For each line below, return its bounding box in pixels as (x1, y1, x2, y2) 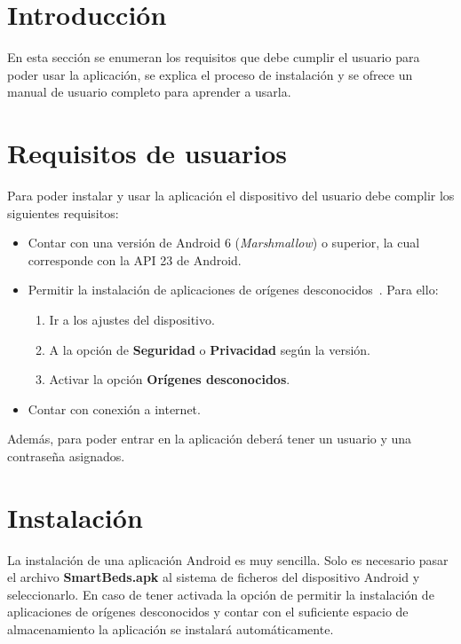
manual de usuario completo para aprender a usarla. (7, 82, 291, 101)
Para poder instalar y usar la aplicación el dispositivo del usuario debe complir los (7, 186, 455, 205)
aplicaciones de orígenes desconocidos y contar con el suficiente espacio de (7, 602, 409, 621)
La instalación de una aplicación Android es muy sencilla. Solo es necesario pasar (7, 550, 449, 569)
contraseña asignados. (7, 446, 125, 465)
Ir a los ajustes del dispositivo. (49, 310, 215, 328)
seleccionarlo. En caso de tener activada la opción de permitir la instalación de (7, 585, 434, 603)
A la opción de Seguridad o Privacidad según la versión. (49, 340, 371, 358)
